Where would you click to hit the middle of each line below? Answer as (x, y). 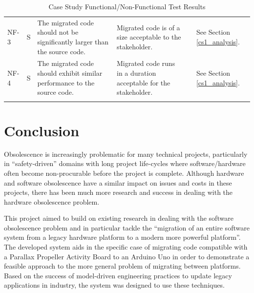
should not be (58, 32)
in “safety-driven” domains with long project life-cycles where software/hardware (125, 163)
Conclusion (42, 130)
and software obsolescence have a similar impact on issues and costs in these (118, 182)
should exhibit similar (70, 73)
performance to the (66, 82)
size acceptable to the (149, 37)
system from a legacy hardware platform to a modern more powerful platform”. (122, 237)
